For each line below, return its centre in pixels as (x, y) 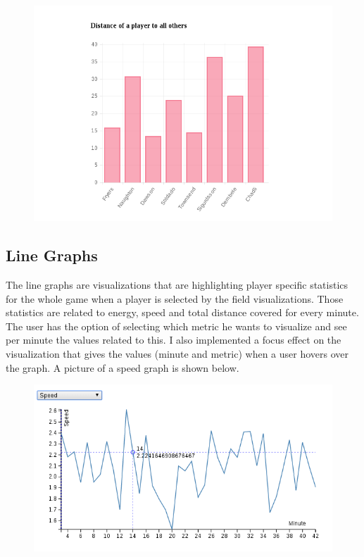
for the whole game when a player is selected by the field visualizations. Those (175, 298)
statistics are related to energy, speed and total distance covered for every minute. (182, 312)
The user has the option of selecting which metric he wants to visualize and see (176, 326)
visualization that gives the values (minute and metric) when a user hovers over (177, 354)
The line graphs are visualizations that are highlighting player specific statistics (177, 285)
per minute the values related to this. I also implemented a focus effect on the (174, 340)
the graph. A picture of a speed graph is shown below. (123, 367)
